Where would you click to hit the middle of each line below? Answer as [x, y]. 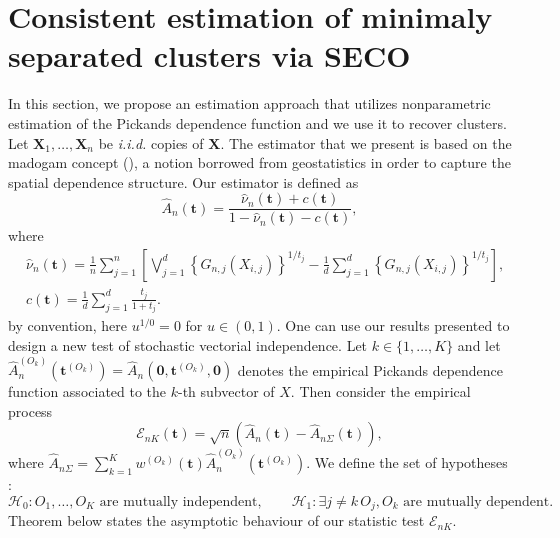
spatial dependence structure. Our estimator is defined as [183, 181]
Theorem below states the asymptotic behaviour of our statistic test [216, 520]
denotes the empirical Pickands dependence [370, 369]
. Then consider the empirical [380, 391]
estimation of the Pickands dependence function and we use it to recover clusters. [257, 122]
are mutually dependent [476, 501]
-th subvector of [226, 391]
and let [479, 345]
